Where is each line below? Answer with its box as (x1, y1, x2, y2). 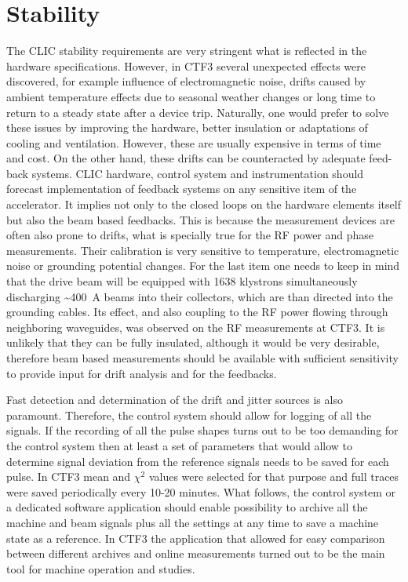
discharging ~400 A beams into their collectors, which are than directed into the (6, 288, 393, 304)
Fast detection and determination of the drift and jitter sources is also (6, 391, 343, 408)
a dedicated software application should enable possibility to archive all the (6, 499, 368, 515)
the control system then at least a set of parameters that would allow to (6, 437, 353, 453)
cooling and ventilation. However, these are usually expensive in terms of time (6, 134, 381, 151)
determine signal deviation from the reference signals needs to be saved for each (6, 453, 389, 469)
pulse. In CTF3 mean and (6, 468, 131, 485)
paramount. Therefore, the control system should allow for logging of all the (6, 406, 372, 423)
